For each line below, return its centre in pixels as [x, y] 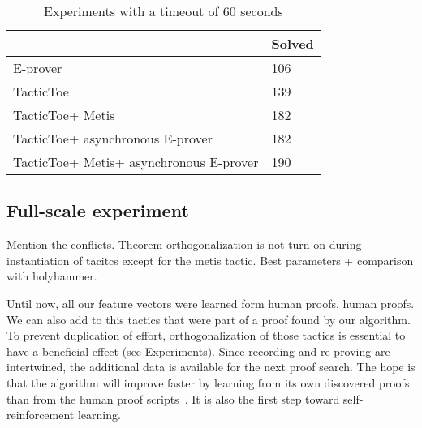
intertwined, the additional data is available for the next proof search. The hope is [211, 367]
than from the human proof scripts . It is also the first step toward [173, 398]
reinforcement [41, 415]
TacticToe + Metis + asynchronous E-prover [136, 162]
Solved [293, 43]
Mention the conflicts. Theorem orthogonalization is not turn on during [184, 244]
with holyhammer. [52, 276]
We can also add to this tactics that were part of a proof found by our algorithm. [209, 319]
